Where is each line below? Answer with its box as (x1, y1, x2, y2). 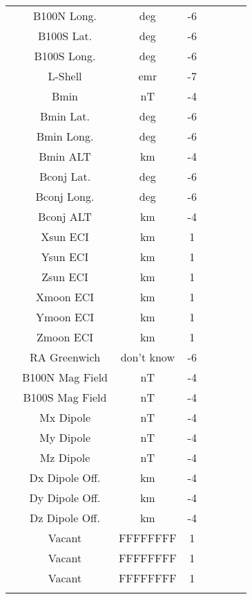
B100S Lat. (37, 28, 93, 44)
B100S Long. (34, 48, 96, 64)
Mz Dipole (39, 449, 90, 465)
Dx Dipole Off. (29, 470, 101, 485)
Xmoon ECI (35, 289, 95, 305)
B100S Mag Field (23, 389, 107, 405)
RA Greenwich (29, 349, 101, 365)
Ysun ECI (41, 249, 89, 265)
